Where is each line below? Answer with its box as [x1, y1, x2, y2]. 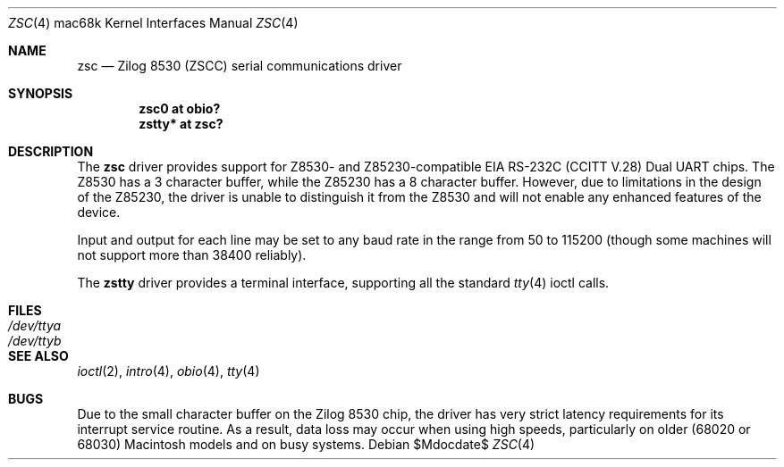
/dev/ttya [8, 318, 62, 333]
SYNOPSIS [8, 86, 73, 101]
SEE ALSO [8, 348, 69, 363]
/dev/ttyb [8, 333, 62, 348]
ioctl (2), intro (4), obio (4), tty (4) [77, 363, 260, 379]
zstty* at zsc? [139, 116, 223, 131]
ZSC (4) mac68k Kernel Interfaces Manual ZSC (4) [8, 15, 299, 30]
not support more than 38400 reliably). [77, 247, 307, 263]
